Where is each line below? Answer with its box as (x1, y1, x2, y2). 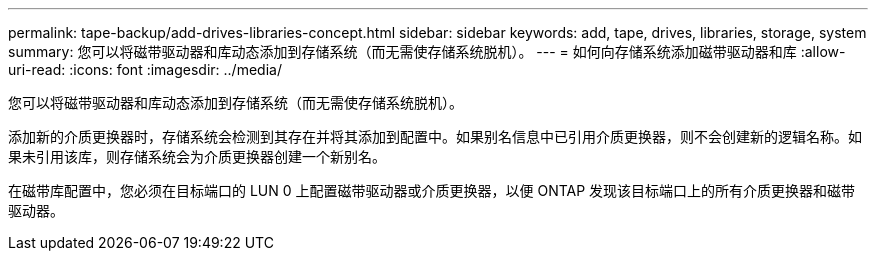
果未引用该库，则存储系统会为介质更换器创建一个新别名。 (8, 148, 386, 165)
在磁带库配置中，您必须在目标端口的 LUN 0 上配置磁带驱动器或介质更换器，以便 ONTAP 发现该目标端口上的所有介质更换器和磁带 (8, 182, 856, 199)
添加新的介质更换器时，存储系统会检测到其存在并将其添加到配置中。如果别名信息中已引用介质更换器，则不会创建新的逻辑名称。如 (8, 128, 862, 145)
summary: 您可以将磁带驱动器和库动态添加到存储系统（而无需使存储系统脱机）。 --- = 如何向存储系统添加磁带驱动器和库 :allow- (8, 43, 846, 60)
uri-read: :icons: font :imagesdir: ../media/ (8, 61, 282, 78)
